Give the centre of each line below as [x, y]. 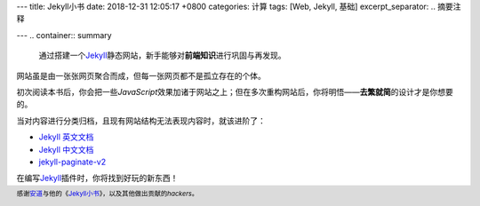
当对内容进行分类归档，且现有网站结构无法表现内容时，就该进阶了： [141, 121]
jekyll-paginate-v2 [72, 162]
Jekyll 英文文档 [66, 137]
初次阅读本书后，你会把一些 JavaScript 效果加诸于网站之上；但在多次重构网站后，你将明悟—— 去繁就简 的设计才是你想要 [235, 91]
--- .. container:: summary [64, 35]
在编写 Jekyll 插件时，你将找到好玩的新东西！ [97, 178]
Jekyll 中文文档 [66, 149]
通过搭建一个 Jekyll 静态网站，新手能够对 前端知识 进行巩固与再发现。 [162, 55]
